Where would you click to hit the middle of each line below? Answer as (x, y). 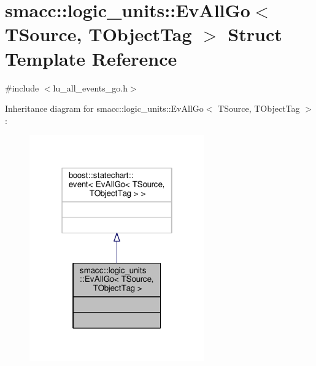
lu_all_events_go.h (90, 88)
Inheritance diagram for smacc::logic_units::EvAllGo (104, 108)
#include (22, 88)
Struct (255, 34)
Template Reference (91, 58)
